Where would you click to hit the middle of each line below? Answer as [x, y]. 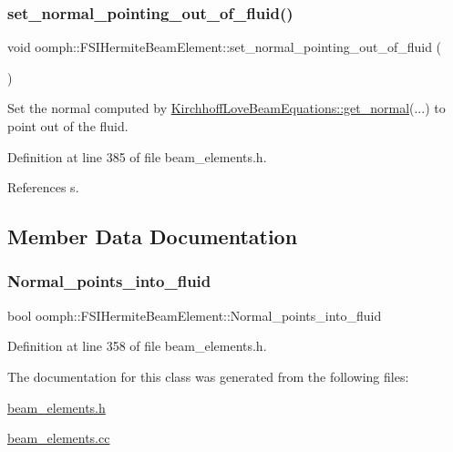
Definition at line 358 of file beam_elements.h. [137, 346]
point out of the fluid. [68, 126]
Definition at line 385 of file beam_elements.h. [137, 156]
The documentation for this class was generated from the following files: [208, 376]
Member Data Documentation [153, 236]
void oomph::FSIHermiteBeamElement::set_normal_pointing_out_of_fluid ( [225, 47]
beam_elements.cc [59, 438]
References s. [43, 187]
